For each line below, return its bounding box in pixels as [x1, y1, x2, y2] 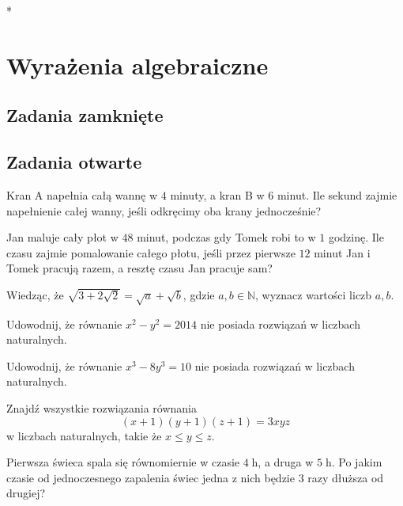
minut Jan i [314, 244, 371, 261]
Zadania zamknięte [6, 103, 164, 127]
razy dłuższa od [307, 469, 384, 485]
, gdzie [183, 286, 215, 302]
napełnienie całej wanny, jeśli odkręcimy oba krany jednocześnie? [6, 202, 322, 219]
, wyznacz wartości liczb [255, 286, 372, 302]
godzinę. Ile [328, 229, 384, 245]
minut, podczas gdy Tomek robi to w [137, 229, 316, 245]
